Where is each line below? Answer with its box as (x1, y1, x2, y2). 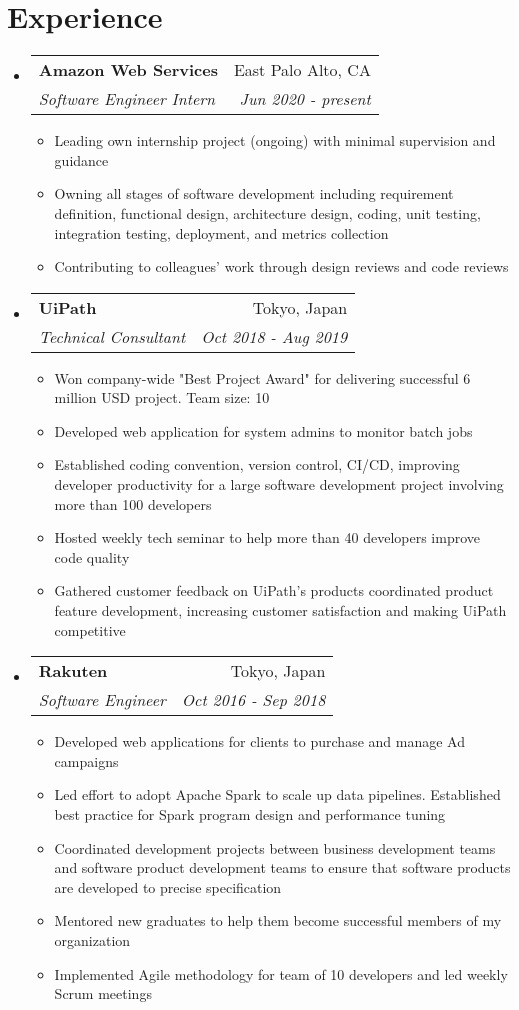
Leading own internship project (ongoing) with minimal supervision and (54, 130, 496, 151)
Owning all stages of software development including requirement (54, 183, 454, 204)
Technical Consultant (38, 324, 186, 348)
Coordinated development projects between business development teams (54, 837, 496, 858)
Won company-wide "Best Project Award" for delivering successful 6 (54, 367, 471, 388)
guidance (54, 149, 109, 170)
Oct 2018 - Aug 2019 (201, 324, 348, 348)
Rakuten (38, 659, 108, 683)
